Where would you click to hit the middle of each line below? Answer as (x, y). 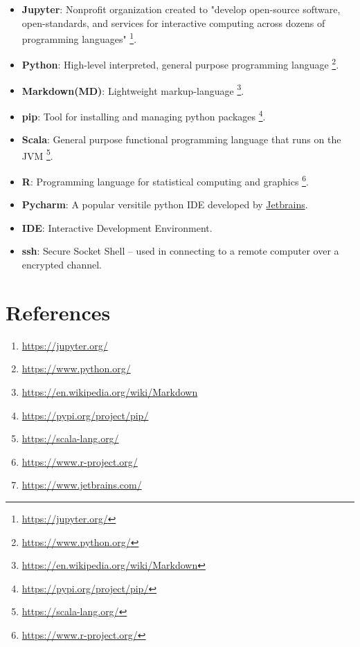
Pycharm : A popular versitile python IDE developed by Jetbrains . (165, 204)
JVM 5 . (37, 154)
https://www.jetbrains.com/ (82, 485)
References (58, 312)
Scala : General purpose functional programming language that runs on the (181, 139)
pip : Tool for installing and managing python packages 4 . (144, 115)
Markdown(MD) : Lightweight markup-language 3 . (133, 89)
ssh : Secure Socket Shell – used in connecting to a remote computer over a (180, 251)
